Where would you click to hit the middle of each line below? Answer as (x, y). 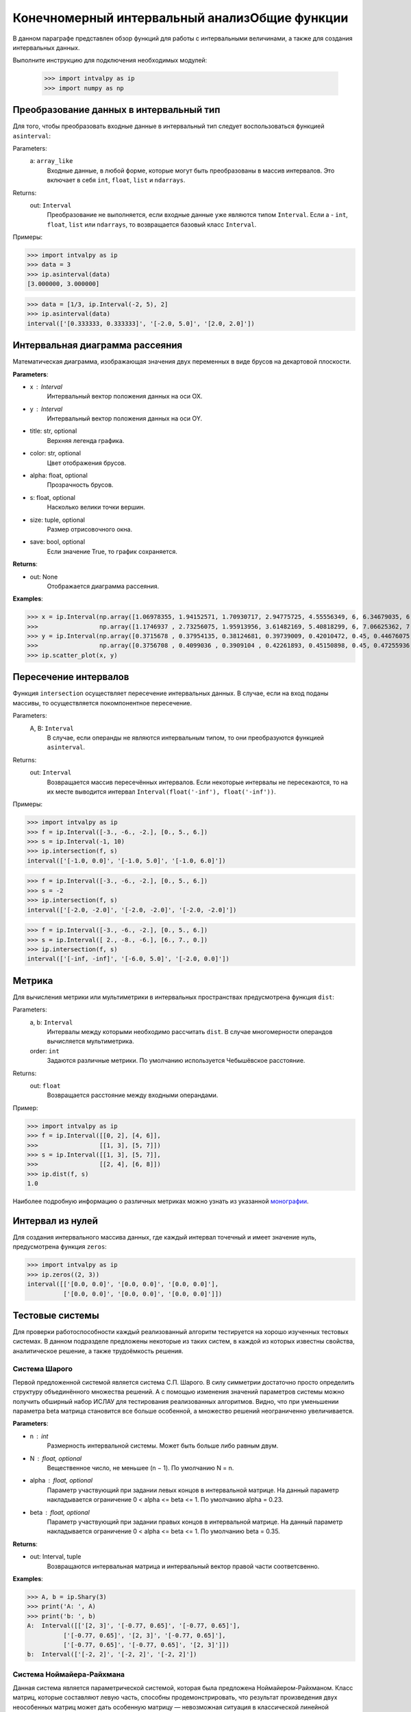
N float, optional (56, 1458)
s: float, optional (52, 497)
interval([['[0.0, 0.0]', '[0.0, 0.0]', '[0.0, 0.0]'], (123, 1284)
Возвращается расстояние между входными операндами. (133, 1095)
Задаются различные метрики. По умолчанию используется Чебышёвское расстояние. (176, 1061)
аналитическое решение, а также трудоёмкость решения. (98, 1351)
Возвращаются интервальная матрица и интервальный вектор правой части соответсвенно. (183, 1566)
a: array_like (51, 161)
